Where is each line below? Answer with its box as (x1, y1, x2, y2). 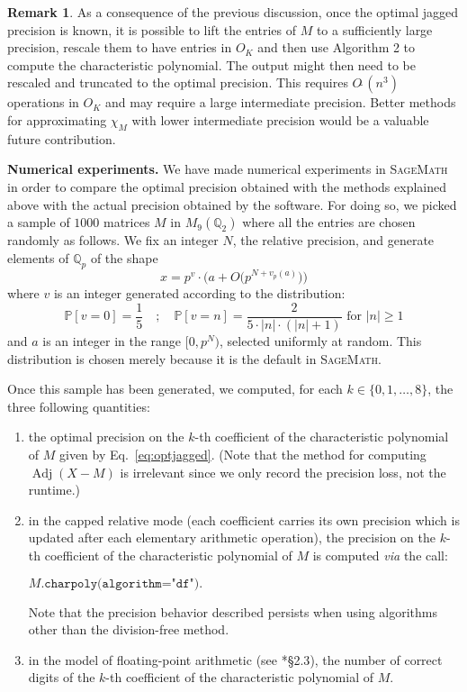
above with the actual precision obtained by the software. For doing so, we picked (7, 195, 457, 214)
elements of (7, 248, 69, 267)
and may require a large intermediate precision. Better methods (104, 93, 456, 112)
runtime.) (28, 480, 81, 499)
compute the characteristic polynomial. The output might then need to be (7, 55, 416, 74)
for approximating (7, 110, 107, 129)
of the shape (90, 248, 158, 267)
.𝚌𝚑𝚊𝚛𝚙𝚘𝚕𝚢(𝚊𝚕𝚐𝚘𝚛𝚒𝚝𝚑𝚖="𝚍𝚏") (40, 577, 200, 590)
